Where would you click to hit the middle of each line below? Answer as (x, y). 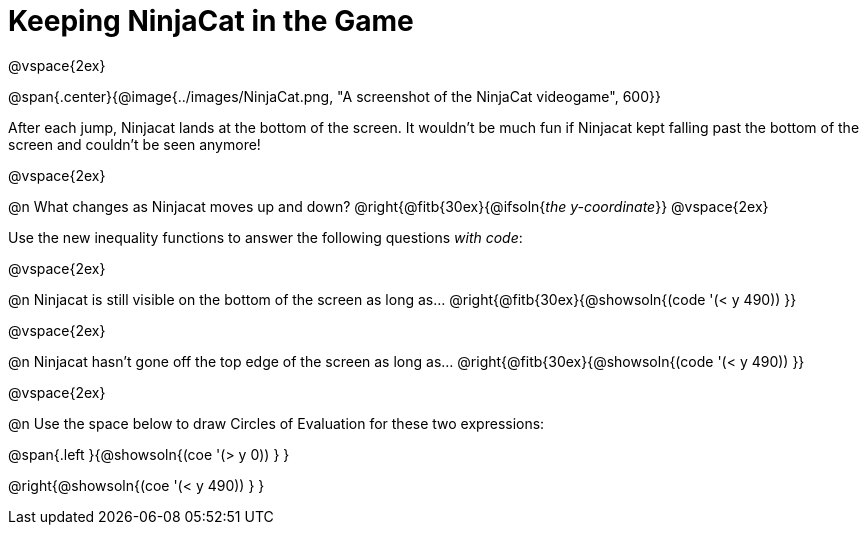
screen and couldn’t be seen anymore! (134, 144)
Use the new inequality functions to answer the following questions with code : (265, 237)
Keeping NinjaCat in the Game (211, 21)
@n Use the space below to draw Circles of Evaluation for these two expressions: (276, 423)
